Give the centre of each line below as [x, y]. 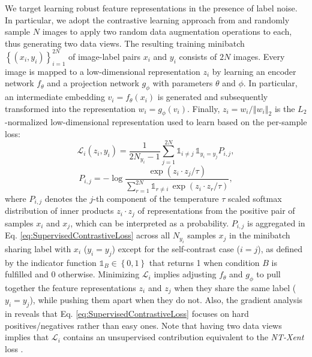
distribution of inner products [59, 211]
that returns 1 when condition [204, 262]
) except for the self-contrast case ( [176, 248]
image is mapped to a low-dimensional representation [103, 71]
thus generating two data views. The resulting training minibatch [125, 43]
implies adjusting [185, 274]
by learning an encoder [254, 71]
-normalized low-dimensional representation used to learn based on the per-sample [156, 122]
